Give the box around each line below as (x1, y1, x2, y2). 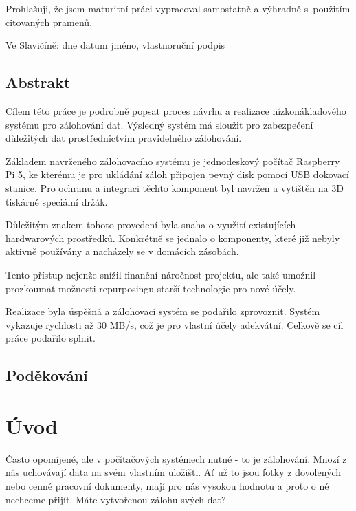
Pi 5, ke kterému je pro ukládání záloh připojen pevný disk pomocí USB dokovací (5, 167, 349, 182)
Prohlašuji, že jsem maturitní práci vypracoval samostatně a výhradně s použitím (5, 1, 351, 15)
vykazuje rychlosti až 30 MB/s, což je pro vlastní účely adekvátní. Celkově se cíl (5, 317, 344, 331)
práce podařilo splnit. (5, 331, 96, 345)
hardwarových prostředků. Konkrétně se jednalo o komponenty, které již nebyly (5, 230, 340, 245)
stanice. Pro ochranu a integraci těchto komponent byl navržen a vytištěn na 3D (5, 180, 344, 195)
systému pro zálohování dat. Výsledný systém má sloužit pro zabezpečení (5, 117, 313, 131)
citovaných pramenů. (5, 14, 93, 29)
